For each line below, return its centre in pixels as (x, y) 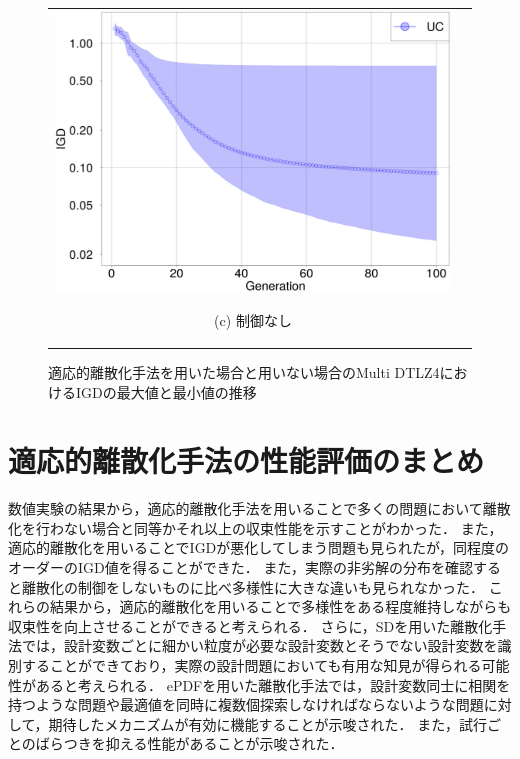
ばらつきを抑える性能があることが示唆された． (189, 743)
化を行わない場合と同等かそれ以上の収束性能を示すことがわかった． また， (255, 527)
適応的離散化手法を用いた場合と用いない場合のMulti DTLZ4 (244, 371)
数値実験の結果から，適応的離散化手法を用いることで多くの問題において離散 (259, 508)
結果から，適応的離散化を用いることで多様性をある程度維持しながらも (280, 606)
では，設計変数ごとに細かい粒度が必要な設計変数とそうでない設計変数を (259, 645)
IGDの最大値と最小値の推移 (166, 391)
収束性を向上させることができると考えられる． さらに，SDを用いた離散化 (250, 625)
